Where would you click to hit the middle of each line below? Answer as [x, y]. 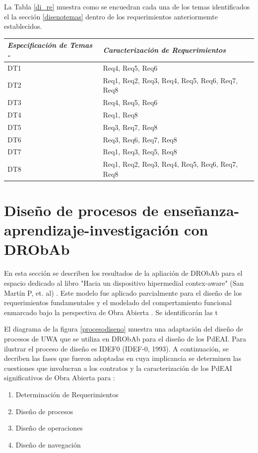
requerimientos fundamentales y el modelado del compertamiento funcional [118, 302]
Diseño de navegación [48, 444]
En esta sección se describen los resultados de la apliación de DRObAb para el [123, 273]
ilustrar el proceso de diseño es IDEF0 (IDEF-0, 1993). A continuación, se [116, 348]
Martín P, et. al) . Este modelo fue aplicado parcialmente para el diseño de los [123, 292]
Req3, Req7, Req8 [130, 127]
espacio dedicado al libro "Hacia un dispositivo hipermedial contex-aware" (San [124, 283]
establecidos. [23, 26]
